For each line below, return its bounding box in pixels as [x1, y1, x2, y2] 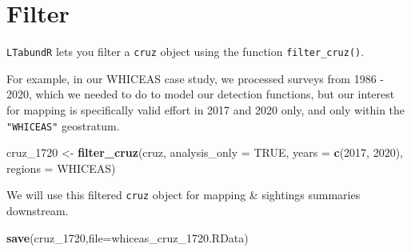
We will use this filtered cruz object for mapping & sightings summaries [6, 186, 361, 203]
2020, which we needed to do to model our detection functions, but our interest [6, 86, 395, 102]
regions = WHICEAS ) [6, 159, 116, 176]
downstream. [6, 202, 69, 219]
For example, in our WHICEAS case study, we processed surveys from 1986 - [6, 70, 384, 86]
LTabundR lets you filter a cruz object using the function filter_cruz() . [6, 43, 365, 60]
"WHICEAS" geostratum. [6, 117, 120, 134]
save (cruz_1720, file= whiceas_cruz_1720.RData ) [6, 229, 249, 246]
